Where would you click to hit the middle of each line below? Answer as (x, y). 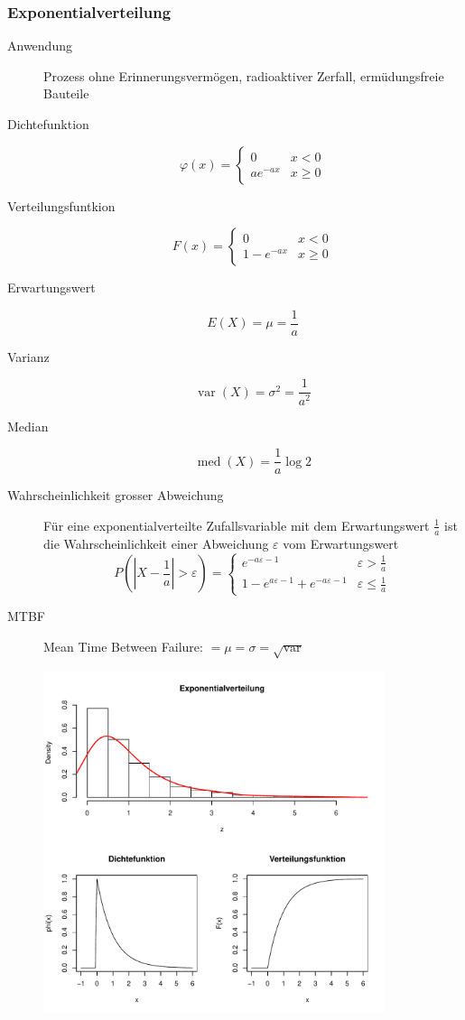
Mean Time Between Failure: (123, 647)
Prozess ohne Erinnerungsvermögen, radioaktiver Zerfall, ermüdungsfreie (244, 75)
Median (28, 426)
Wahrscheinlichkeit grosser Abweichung (116, 495)
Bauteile (66, 93)
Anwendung (40, 46)
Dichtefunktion (48, 124)
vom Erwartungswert (341, 543)
